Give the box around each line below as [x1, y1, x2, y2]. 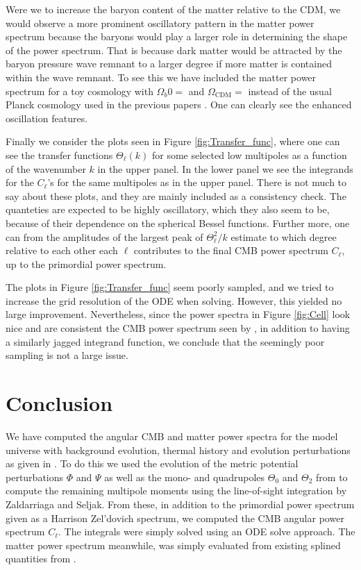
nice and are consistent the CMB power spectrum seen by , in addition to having [6, 321, 350, 335]
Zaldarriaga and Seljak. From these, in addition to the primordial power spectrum [6, 496, 355, 511]
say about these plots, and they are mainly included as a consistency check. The [6, 188, 346, 203]
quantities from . [6, 551, 76, 566]
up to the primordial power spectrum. [6, 256, 167, 271]
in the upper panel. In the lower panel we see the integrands [97, 161, 353, 176]
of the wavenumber [6, 161, 86, 176]
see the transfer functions [6, 147, 113, 162]
